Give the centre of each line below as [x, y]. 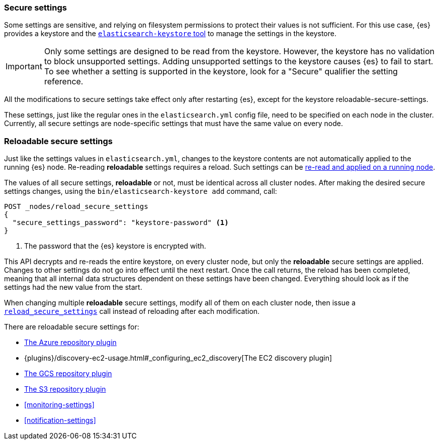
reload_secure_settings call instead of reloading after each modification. [132, 311]
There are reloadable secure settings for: [72, 327]
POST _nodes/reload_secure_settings [76, 207]
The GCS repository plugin [68, 374]
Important [24, 67]
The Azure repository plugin [70, 343]
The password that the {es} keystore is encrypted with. [115, 246]
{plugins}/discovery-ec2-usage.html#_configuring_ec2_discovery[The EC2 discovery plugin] [178, 358]
